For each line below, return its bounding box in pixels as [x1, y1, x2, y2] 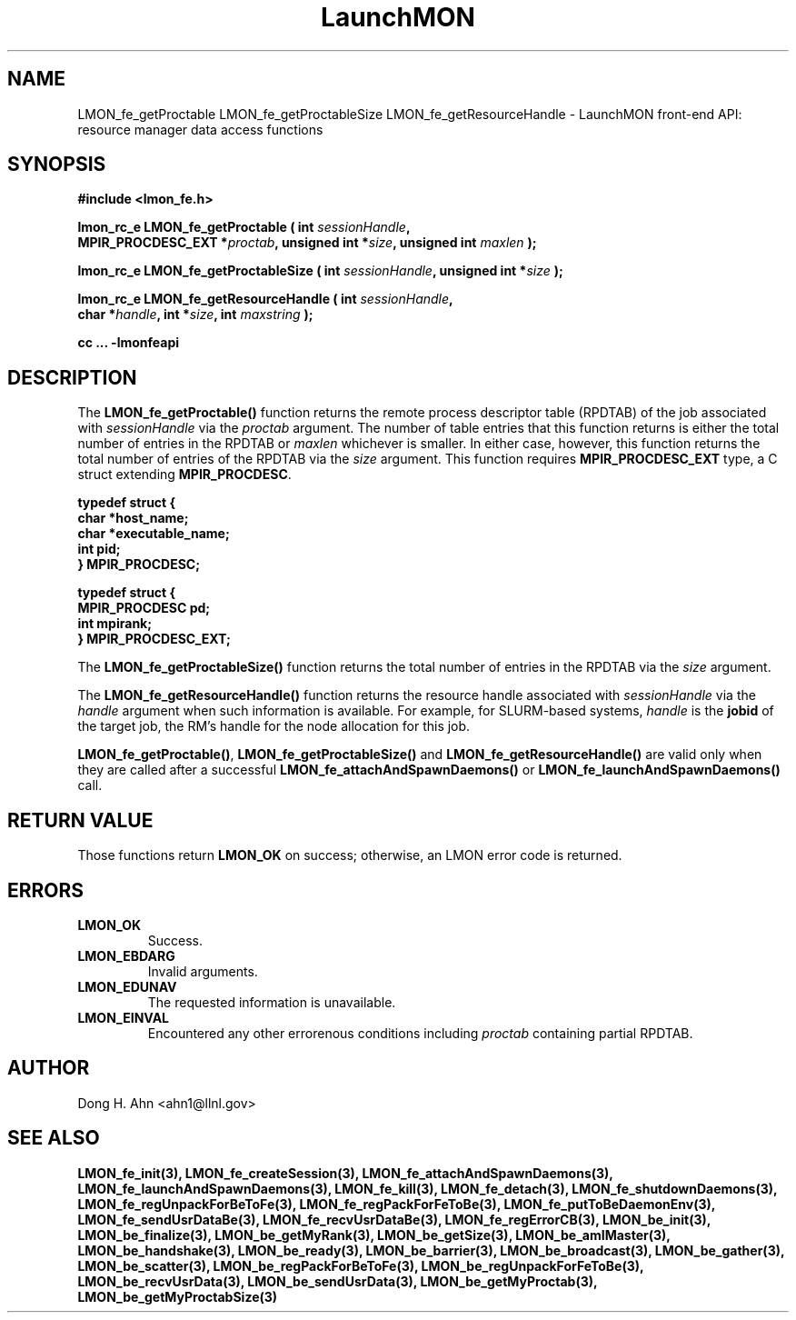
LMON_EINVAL [77, 1009, 170, 1025]
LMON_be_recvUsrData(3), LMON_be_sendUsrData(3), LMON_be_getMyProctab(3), [77, 1273, 598, 1289]
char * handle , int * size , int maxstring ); [77, 306, 313, 323]
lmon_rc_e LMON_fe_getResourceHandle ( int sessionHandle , [77, 291, 453, 307]
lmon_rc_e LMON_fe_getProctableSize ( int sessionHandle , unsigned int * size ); [77, 263, 563, 279]
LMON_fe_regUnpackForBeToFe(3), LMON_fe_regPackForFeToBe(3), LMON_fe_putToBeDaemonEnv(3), [77, 1195, 715, 1212]
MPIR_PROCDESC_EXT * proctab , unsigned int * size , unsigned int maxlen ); [77, 235, 537, 251]
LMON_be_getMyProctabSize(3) [77, 1288, 278, 1305]
